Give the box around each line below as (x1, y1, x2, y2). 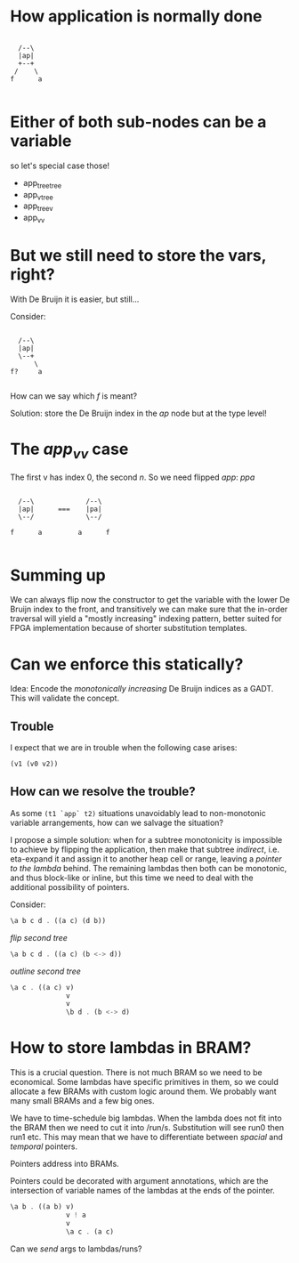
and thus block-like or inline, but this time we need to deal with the (10, 872, 254, 883)
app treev (22, 200, 53, 214)
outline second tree (10, 966, 81, 976)
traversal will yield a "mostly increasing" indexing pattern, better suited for (10, 613, 283, 624)
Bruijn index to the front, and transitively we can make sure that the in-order (10, 603, 288, 615)
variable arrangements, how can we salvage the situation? (10, 817, 224, 828)
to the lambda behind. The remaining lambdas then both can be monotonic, (10, 862, 287, 873)
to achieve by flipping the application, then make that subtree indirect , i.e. (10, 844, 279, 854)
